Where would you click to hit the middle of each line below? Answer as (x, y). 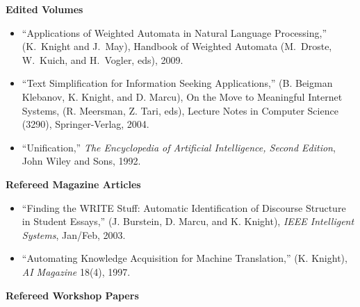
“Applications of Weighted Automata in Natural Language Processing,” (174, 32)
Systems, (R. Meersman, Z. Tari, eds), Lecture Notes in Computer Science (180, 110)
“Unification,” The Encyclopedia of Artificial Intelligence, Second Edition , (179, 147)
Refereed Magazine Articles (73, 184)
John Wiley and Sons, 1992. (81, 161)
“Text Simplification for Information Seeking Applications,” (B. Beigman (177, 83)
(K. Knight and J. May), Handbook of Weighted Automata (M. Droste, (177, 46)
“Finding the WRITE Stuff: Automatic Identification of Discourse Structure (184, 207)
